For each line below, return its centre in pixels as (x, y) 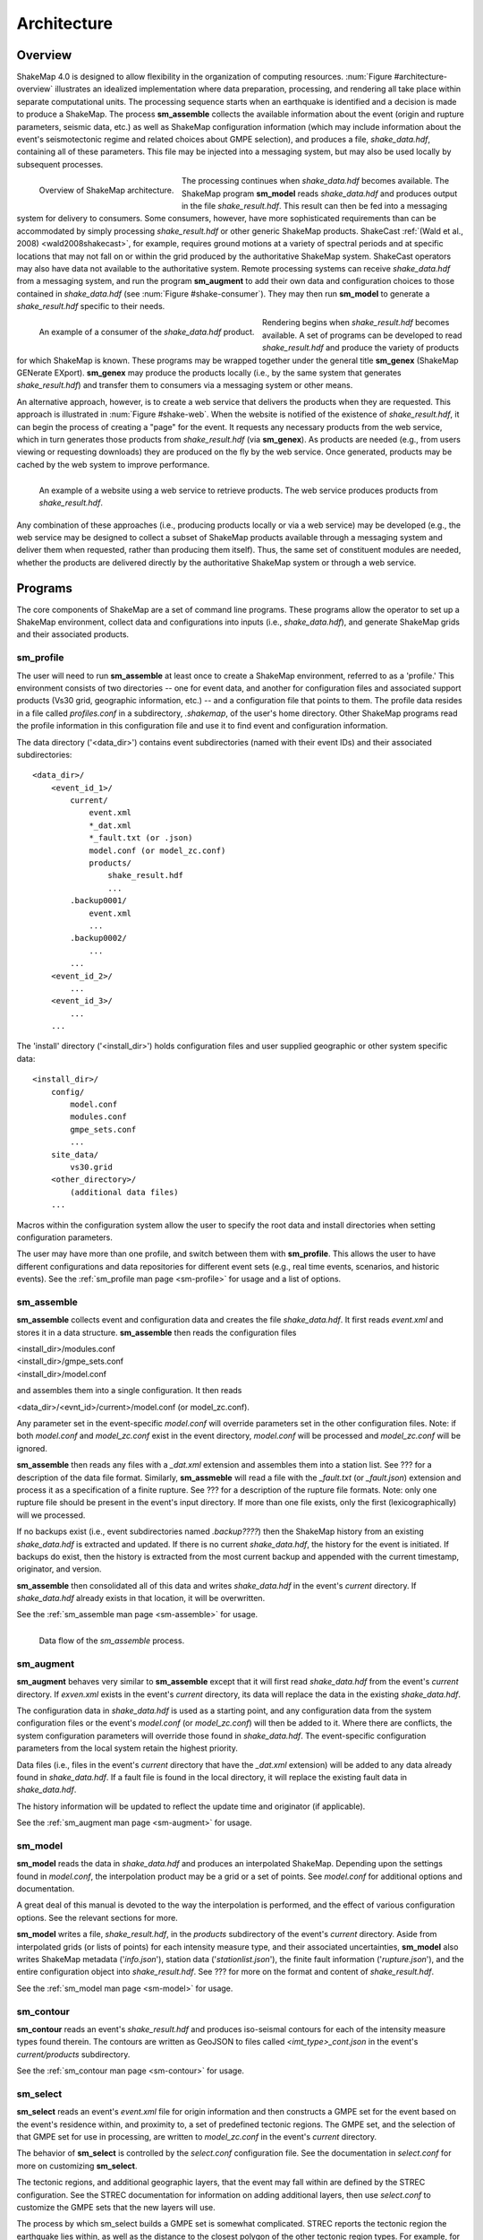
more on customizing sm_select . (77, 2166)
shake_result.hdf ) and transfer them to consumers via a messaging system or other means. (185, 385)
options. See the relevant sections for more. (97, 1917)
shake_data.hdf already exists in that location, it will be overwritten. (141, 1598)
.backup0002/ (98, 938)
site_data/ (75, 1154)
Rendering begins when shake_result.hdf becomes (356, 323)
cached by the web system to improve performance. (113, 464)
